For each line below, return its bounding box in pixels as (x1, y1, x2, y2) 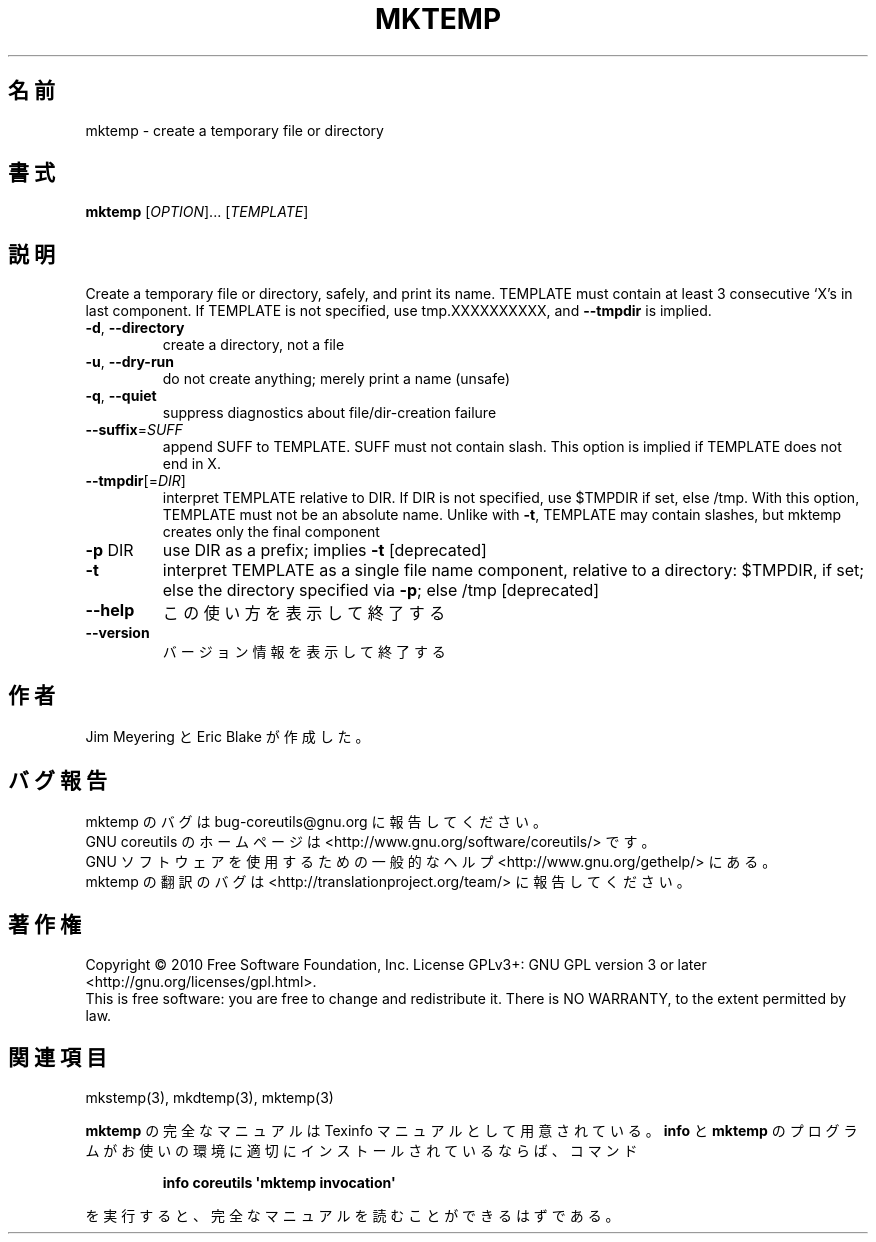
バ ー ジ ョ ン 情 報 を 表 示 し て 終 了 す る (162, 643, 446, 661)
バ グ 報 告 (8, 767, 107, 793)
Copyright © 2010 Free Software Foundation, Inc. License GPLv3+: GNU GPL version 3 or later (85, 955, 707, 973)
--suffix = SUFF (85, 421, 183, 439)
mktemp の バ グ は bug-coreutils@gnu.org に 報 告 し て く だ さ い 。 (85, 812, 548, 830)
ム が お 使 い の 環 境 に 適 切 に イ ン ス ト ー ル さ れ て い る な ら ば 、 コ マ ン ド (85, 1141, 638, 1159)
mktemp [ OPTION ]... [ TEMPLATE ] (85, 203, 309, 221)
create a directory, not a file (162, 336, 345, 354)
